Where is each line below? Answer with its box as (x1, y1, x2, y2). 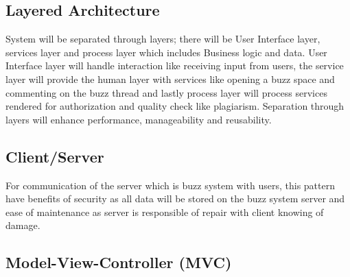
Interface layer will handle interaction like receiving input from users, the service (5, 58, 344, 73)
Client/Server (5, 145, 104, 167)
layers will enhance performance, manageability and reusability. (5, 112, 272, 126)
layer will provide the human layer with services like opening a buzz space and (5, 71, 335, 86)
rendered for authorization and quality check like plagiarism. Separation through (5, 99, 345, 113)
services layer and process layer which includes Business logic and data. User (5, 45, 327, 59)
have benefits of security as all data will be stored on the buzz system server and (5, 191, 345, 206)
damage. (5, 218, 40, 232)
